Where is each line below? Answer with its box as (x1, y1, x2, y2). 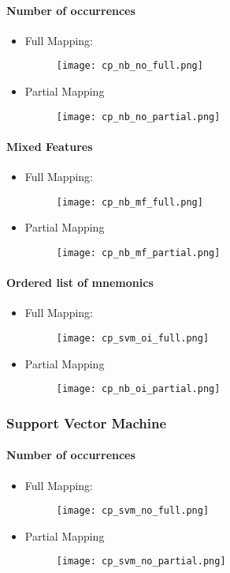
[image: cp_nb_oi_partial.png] (56, 383, 221, 395)
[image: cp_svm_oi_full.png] (56, 332, 210, 344)
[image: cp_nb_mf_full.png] (56, 196, 203, 208)
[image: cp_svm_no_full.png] (56, 505, 210, 517)
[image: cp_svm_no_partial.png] (56, 556, 226, 567)
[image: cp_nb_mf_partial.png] (56, 247, 221, 258)
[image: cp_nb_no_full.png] (56, 60, 203, 72)
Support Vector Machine (6, 413, 167, 432)
